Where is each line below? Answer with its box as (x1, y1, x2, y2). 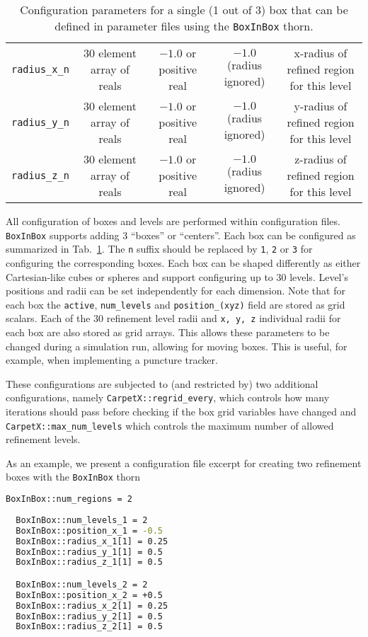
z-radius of (294, 151, 347, 167)
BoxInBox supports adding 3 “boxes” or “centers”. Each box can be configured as (6, 227, 356, 242)
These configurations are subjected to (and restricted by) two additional (6, 376, 318, 391)
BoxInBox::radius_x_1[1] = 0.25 (16, 536, 168, 546)
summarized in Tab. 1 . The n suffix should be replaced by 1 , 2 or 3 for (6, 241, 313, 256)
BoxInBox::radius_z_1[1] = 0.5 (16, 557, 163, 568)
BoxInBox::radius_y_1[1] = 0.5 (16, 546, 163, 557)
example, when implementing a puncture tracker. (6, 352, 218, 367)
